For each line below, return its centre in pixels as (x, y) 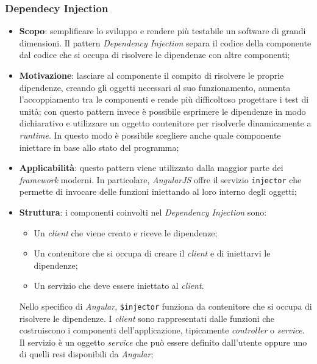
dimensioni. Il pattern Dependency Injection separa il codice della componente (165, 42)
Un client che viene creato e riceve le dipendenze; (126, 232)
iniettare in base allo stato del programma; (99, 147)
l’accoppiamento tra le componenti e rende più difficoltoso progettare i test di (164, 99)
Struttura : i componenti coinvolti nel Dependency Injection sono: (143, 212)
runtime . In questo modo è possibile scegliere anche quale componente (150, 135)
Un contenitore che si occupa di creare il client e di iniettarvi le (152, 253)
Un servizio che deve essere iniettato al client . (119, 286)
